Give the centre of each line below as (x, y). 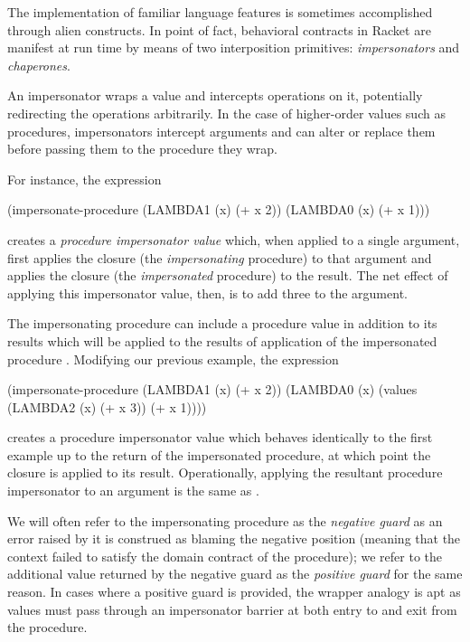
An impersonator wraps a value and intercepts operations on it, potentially (215, 95)
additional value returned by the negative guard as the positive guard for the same (235, 574)
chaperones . (39, 65)
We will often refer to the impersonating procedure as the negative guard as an (225, 520)
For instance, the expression (85, 179)
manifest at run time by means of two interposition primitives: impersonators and (234, 47)
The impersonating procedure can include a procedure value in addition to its (222, 323)
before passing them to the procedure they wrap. (142, 149)
